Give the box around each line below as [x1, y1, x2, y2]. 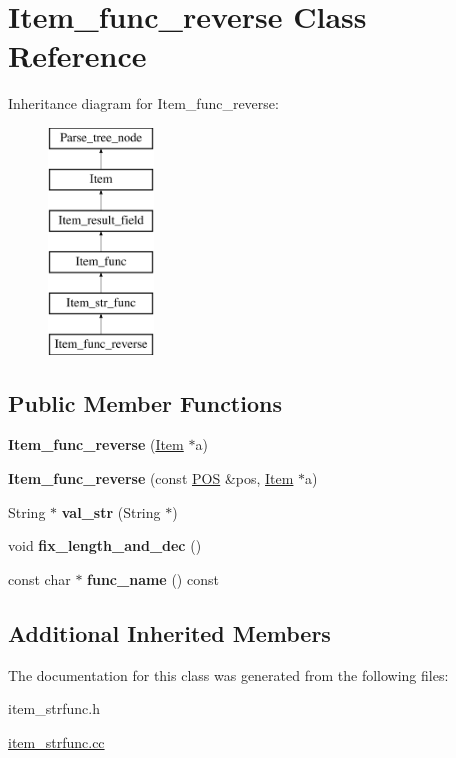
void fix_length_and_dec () [8, 535, 202, 556]
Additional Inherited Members [8, 617, 331, 648]
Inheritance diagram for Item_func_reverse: [8, 93, 279, 114]
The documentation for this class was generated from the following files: [8, 664, 449, 685]
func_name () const [87, 568, 219, 589]
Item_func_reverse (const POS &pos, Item [8, 468, 294, 489]
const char [8, 568, 71, 589]
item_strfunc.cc [8, 731, 105, 752]
